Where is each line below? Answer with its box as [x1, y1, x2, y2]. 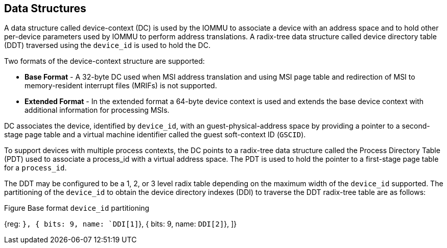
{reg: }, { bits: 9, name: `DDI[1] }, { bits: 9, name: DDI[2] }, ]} [4, 219, 237, 229]
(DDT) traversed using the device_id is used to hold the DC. [4, 41, 210, 50]
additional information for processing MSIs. [25, 106, 170, 115]
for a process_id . [4, 163, 67, 172]
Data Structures [4, 2, 86, 15]
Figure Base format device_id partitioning [4, 204, 150, 213]
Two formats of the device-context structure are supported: [4, 57, 205, 66]
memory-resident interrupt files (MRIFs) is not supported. [25, 81, 217, 90]
